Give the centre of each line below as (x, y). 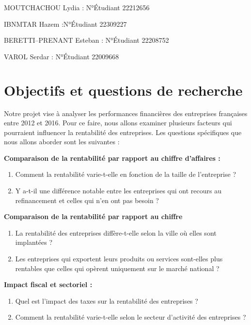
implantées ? (34, 242)
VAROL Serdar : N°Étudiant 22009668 (62, 56)
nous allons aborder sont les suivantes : (62, 142)
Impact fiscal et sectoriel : (48, 284)
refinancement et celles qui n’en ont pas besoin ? (87, 200)
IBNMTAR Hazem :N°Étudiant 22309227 (65, 24)
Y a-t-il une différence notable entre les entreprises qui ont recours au (118, 191)
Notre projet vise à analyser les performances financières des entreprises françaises (126, 113)
